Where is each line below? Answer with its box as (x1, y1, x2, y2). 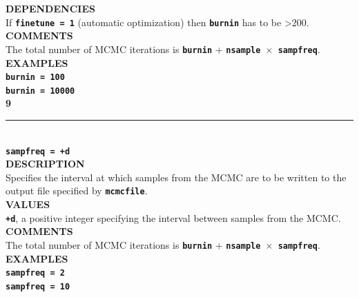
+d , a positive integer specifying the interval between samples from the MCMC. (6, 210, 341, 225)
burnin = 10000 (6, 85, 75, 96)
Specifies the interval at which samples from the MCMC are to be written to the (6, 170, 347, 184)
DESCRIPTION (6, 156, 85, 171)
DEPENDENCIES (6, 1, 95, 15)
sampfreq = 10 (6, 281, 70, 291)
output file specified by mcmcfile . (6, 183, 148, 198)
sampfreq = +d (6, 146, 70, 156)
